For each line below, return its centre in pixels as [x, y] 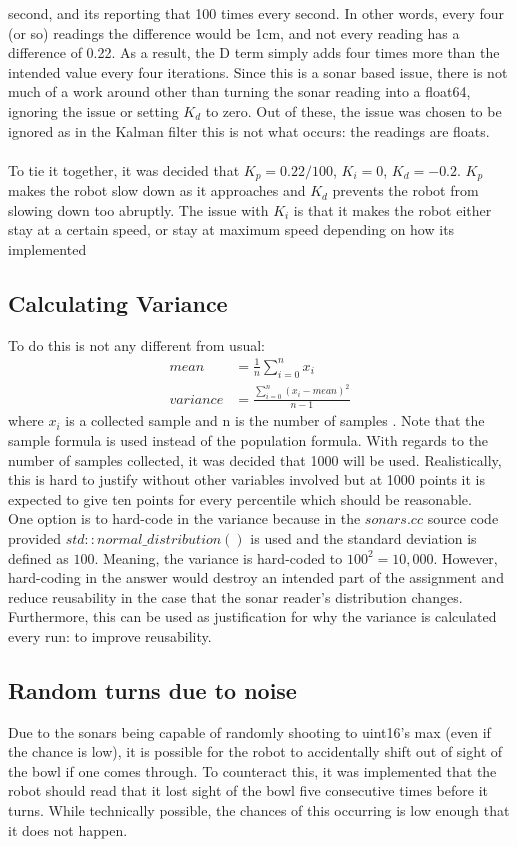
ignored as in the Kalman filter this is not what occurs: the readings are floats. [249, 130]
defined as [38, 557]
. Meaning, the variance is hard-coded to [218, 557]
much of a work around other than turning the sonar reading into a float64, [239, 91]
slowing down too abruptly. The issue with [138, 209]
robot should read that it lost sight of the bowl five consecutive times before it [248, 790]
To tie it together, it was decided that [124, 169]
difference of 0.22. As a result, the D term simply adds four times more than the [254, 52]
